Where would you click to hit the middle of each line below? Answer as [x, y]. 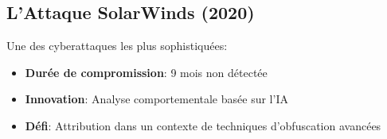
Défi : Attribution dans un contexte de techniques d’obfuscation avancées [203, 125]
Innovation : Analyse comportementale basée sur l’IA [156, 99]
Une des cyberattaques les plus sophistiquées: [117, 46]
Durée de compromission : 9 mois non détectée [146, 72]
